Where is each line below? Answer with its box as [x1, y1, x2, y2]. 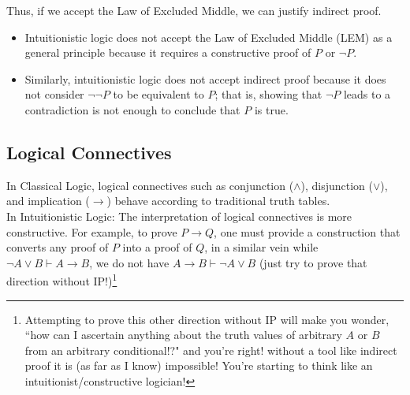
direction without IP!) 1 [6, 270, 117, 289]
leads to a [343, 86, 391, 102]
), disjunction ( [300, 177, 373, 193]
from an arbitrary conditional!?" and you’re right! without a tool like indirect [24, 341, 397, 358]
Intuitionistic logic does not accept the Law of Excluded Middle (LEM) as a [24, 28, 393, 45]
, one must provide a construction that [214, 223, 401, 240]
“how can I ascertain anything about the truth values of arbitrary [24, 326, 342, 343]
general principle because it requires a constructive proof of [24, 44, 311, 61]
